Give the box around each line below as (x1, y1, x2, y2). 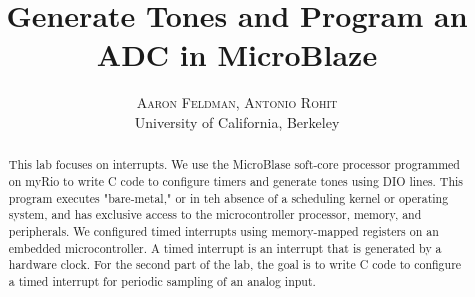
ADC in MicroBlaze (96, 34, 378, 75)
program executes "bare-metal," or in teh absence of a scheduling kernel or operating (8, 189, 449, 206)
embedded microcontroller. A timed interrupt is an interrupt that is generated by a (8, 239, 442, 256)
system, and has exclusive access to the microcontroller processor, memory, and (8, 206, 422, 223)
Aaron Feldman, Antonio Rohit (136, 92, 338, 113)
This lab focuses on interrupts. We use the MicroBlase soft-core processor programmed (8, 156, 460, 173)
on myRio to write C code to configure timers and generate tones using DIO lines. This (8, 172, 464, 189)
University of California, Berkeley (134, 111, 340, 132)
